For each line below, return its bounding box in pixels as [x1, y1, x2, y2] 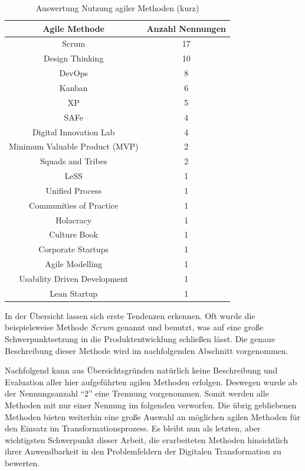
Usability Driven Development [19, 272, 129, 284]
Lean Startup [50, 287, 98, 299]
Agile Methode [42, 22, 104, 34]
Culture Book [49, 228, 99, 241]
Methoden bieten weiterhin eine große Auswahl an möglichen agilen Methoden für [5, 410, 301, 423]
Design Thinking [44, 52, 104, 64]
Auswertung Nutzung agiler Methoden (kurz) [35, 2, 199, 14]
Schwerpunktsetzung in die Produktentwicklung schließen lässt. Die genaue [5, 333, 276, 345]
